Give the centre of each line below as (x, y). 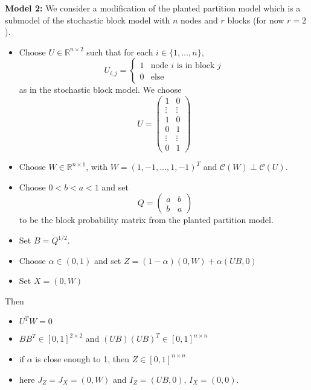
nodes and (199, 20)
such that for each (120, 52)
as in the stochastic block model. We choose (100, 90)
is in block (196, 66)
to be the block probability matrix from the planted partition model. (146, 220)
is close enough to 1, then (82, 358)
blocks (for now (256, 20)
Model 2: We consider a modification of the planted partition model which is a (153, 8)
